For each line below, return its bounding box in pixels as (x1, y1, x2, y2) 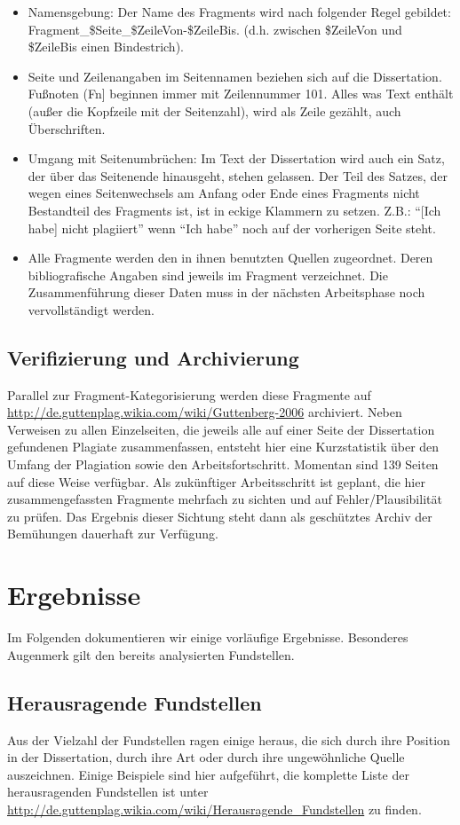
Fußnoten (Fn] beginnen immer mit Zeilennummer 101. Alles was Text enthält (28, 84, 454, 103)
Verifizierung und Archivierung (7, 343, 299, 371)
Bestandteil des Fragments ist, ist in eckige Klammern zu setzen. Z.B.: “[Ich (28, 200, 441, 219)
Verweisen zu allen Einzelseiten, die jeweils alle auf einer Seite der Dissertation (7, 420, 435, 438)
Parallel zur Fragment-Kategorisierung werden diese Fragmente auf (7, 385, 371, 404)
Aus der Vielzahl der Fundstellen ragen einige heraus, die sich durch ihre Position (7, 730, 450, 749)
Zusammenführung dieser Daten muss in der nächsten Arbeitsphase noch (28, 283, 425, 302)
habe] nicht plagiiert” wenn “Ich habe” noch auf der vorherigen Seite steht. (28, 218, 436, 237)
